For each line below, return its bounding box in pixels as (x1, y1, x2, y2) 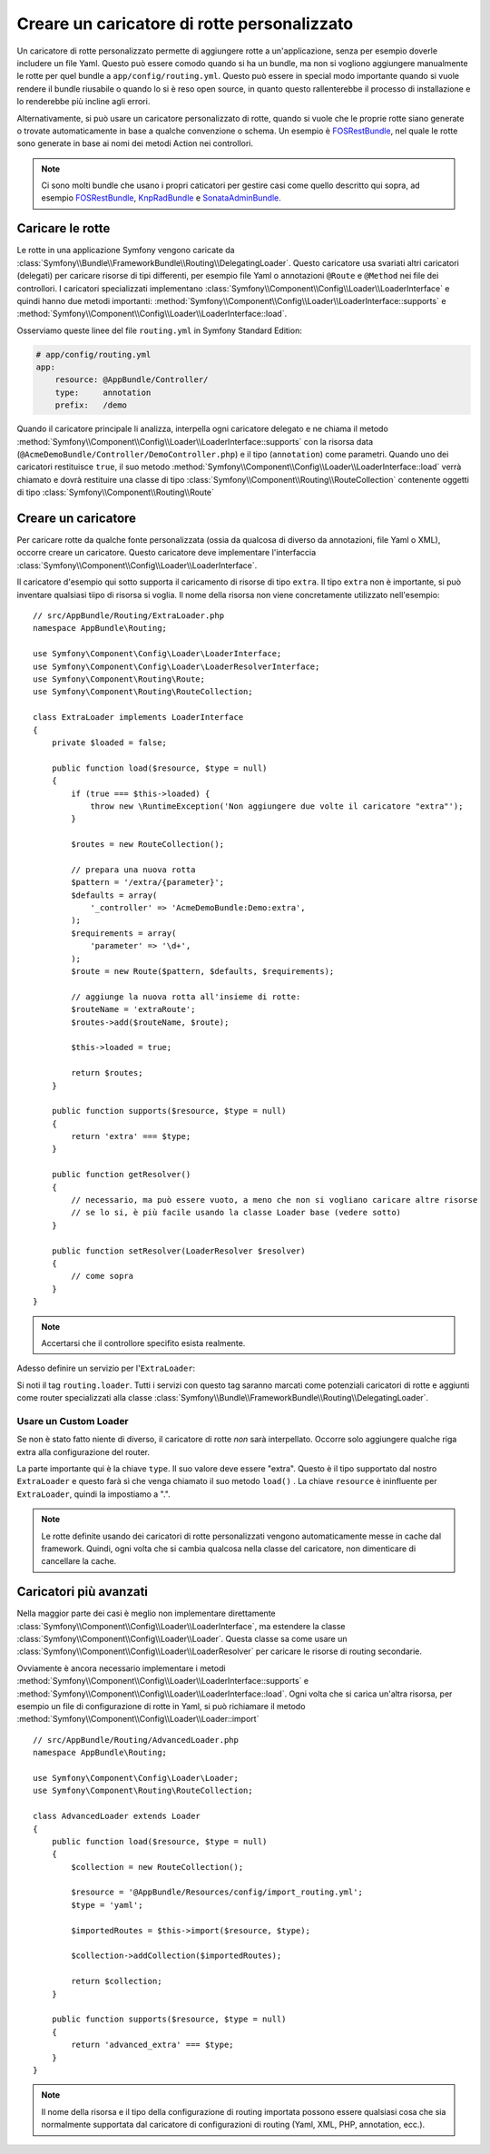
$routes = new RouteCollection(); (71, 840, 225, 850)
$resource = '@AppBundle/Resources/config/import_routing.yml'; (71, 1887, 363, 1897)
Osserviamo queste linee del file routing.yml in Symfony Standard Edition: (16, 325, 303, 336)
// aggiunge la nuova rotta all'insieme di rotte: (71, 991, 301, 1002)
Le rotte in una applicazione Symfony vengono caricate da (16, 245, 235, 256)
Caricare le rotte (16, 221, 111, 236)
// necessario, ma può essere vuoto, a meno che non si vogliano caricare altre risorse (71, 1195, 478, 1205)
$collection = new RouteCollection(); (71, 1862, 244, 1872)
